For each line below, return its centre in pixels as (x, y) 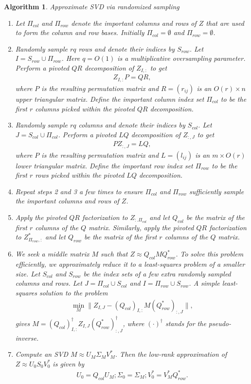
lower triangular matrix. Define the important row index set (104, 165)
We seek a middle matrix (52, 254)
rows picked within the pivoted (80, 175)
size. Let (28, 273)
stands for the (186, 323)
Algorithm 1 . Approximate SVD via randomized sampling (92, 6)
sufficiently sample (216, 191)
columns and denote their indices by (132, 125)
